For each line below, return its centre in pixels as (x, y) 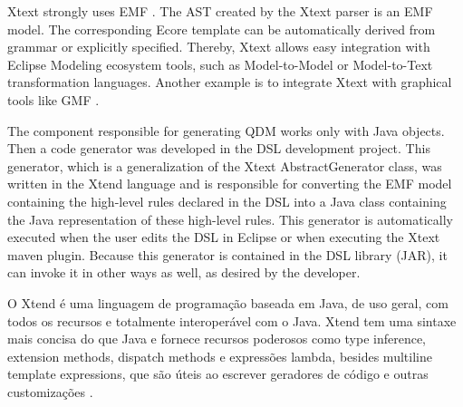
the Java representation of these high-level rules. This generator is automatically (230, 219)
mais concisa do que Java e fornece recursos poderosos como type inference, (217, 339)
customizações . (50, 391)
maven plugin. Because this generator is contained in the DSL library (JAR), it (227, 254)
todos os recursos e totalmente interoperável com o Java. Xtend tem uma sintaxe (232, 320)
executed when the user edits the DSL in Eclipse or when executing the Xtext (224, 237)
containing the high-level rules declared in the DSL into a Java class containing (227, 201)
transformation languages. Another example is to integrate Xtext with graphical (230, 82)
